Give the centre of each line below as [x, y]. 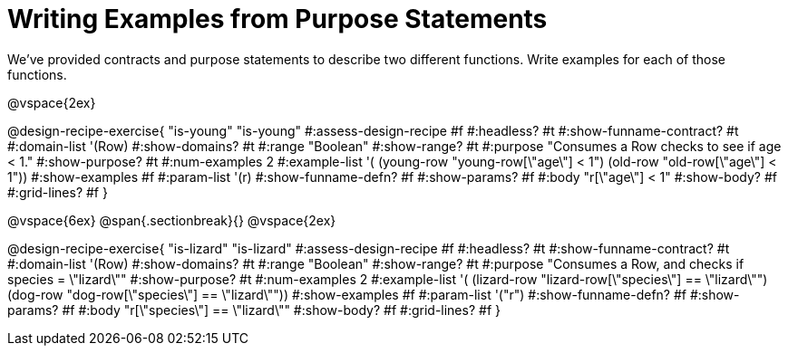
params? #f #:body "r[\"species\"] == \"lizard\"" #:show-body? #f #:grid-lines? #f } [254, 310]
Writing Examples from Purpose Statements [277, 19]
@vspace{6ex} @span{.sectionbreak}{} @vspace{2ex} [172, 220]
